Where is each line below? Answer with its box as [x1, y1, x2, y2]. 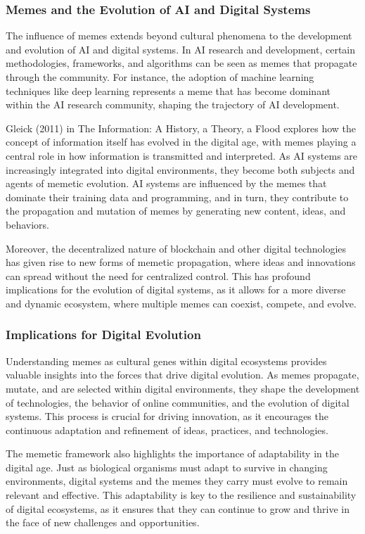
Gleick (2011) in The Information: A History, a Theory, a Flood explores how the [6, 120, 357, 135]
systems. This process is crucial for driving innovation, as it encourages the [6, 409, 328, 424]
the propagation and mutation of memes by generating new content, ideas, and [6, 203, 346, 218]
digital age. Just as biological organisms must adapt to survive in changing [6, 459, 328, 474]
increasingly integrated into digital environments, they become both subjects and [6, 162, 355, 177]
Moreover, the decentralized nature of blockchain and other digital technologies [6, 241, 347, 255]
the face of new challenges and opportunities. [6, 515, 200, 530]
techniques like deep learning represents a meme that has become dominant [6, 83, 331, 98]
